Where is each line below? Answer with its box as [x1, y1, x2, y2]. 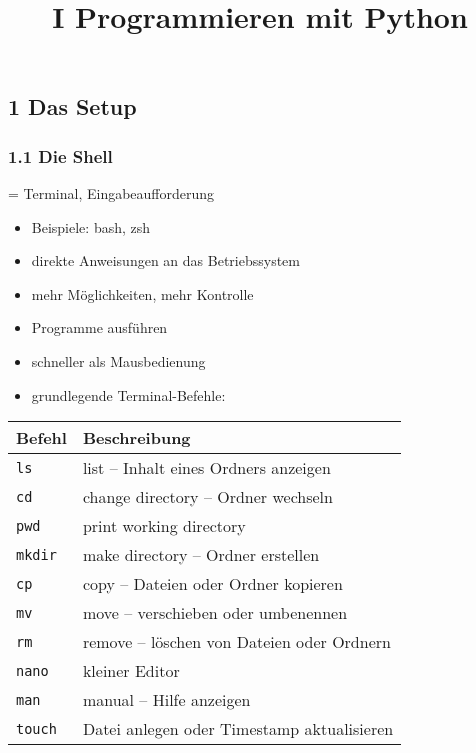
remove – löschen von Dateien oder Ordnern [82, 630, 391, 654]
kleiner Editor [82, 659, 180, 683]
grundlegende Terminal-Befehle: [31, 384, 226, 405]
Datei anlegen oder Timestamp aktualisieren [82, 717, 394, 741]
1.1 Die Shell [8, 143, 113, 168]
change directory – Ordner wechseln [82, 485, 333, 509]
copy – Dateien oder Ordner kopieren [82, 572, 343, 596]
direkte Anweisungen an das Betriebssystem [31, 250, 300, 271]
